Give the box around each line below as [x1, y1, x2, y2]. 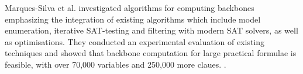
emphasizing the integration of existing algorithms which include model [5, 13, 261, 25]
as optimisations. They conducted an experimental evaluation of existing [5, 35, 265, 47]
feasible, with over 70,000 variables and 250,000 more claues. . [5, 58, 226, 70]
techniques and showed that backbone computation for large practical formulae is [5, 47, 297, 59]
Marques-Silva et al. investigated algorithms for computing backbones [5, 2, 254, 13]
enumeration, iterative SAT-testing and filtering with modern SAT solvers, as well [5, 24, 298, 36]
